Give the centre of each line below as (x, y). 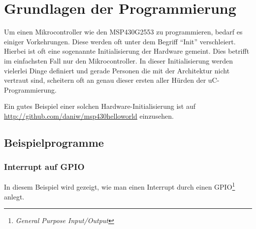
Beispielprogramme (54, 142)
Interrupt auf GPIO (44, 167)
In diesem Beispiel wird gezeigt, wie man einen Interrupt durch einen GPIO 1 (120, 186)
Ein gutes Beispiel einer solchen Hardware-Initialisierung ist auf (100, 106)
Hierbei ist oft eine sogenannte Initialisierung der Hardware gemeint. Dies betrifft (127, 51)
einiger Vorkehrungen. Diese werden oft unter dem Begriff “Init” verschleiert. (120, 41)
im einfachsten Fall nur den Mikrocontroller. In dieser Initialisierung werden (119, 60)
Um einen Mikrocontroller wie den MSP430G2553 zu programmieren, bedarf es (123, 32)
